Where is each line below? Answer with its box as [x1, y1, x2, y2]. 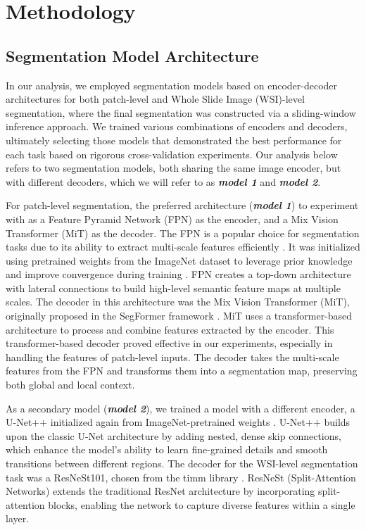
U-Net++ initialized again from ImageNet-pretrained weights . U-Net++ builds [6, 415, 351, 429]
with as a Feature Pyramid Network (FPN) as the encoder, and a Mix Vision [6, 211, 339, 226]
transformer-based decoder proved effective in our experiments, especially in [6, 336, 333, 351]
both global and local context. [6, 377, 135, 392]
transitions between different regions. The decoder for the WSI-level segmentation [6, 456, 358, 471]
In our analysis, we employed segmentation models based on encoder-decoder [6, 77, 338, 92]
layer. [6, 511, 30, 526]
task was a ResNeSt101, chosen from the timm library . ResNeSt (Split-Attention [6, 469, 356, 484]
